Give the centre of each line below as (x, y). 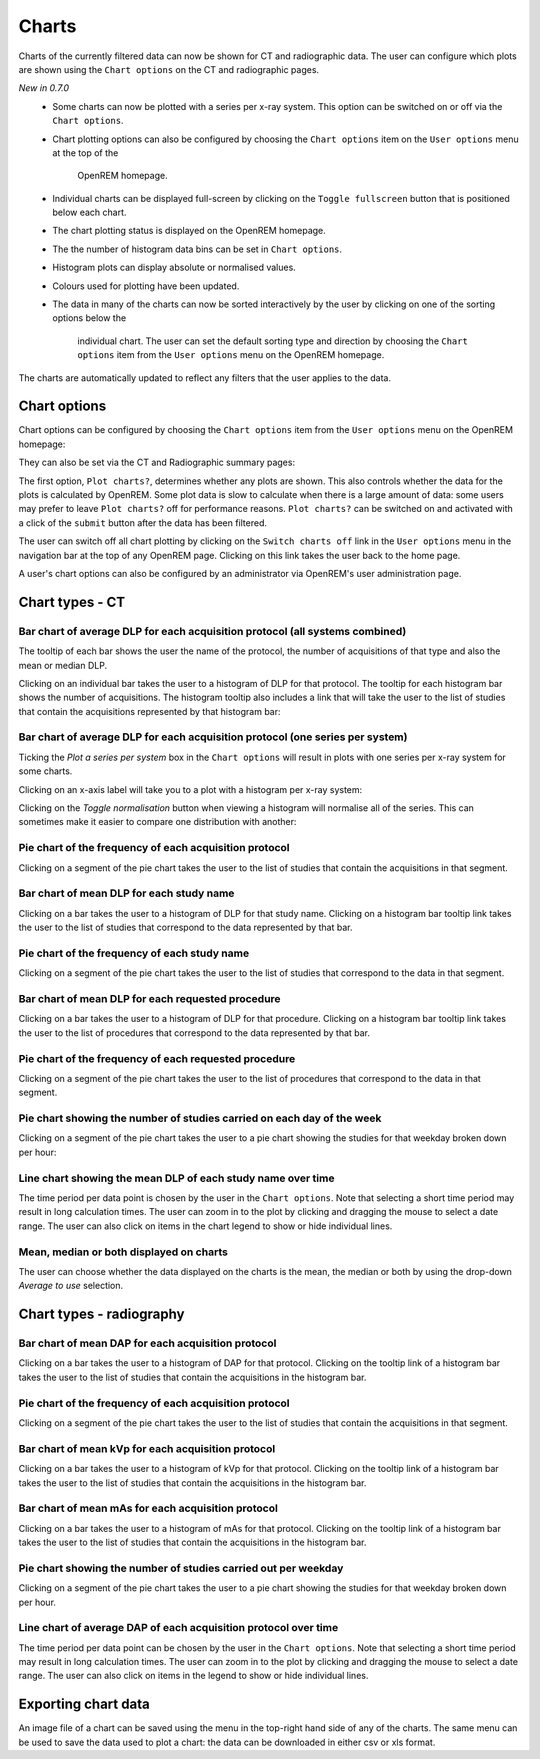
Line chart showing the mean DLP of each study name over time (176, 1178)
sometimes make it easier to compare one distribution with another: (157, 822)
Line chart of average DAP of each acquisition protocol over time (178, 1628)
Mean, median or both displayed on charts (123, 1252)
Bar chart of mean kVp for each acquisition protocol (147, 1448)
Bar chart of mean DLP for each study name (126, 893)
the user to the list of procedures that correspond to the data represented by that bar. (194, 1032)
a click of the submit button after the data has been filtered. (143, 522)
